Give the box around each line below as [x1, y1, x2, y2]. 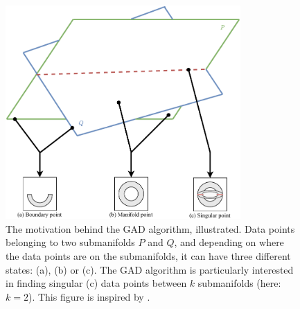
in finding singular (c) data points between [6, 276, 187, 290]
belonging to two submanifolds [6, 235, 135, 249]
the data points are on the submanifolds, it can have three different [6, 249, 291, 263]
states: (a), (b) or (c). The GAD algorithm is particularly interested [6, 262, 294, 276]
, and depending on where [174, 235, 284, 249]
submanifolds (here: [197, 276, 281, 290]
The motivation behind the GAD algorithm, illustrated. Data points [6, 221, 295, 236]
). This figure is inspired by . [28, 289, 150, 303]
